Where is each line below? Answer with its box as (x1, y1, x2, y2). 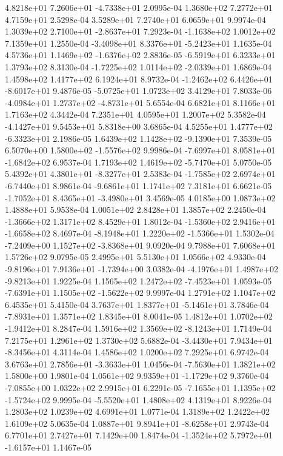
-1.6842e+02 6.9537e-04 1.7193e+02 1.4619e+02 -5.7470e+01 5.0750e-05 (5, 155, 272, 168)
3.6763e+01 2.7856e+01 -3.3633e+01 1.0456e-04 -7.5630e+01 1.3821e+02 (5, 357, 276, 370)
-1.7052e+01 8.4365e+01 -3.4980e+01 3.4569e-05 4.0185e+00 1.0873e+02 (5, 191, 276, 204)
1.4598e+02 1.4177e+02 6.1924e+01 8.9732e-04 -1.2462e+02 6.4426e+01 (5, 72, 273, 85)
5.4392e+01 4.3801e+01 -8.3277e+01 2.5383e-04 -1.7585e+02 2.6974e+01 (5, 167, 276, 180)
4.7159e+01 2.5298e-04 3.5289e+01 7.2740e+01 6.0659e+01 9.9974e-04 (5, 13, 266, 25)
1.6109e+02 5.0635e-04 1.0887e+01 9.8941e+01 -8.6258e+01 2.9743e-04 (5, 417, 269, 429)
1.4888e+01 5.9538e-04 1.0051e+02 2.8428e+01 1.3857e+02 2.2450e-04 (5, 203, 266, 216)
